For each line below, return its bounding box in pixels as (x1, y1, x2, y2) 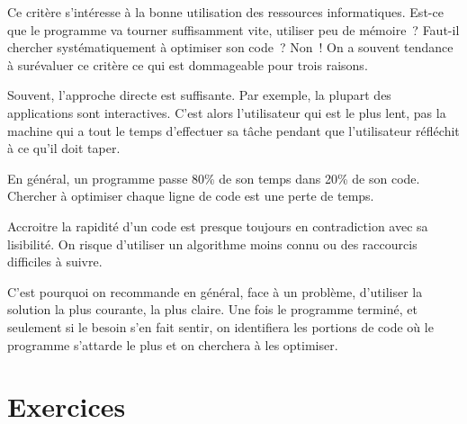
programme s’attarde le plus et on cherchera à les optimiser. (7, 335, 338, 354)
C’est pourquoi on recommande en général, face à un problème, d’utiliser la (7, 282, 423, 301)
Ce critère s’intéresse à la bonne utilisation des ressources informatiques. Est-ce (7, 3, 444, 21)
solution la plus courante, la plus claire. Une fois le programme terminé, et (7, 300, 418, 319)
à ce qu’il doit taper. (7, 139, 121, 158)
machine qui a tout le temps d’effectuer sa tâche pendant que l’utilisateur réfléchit (7, 121, 460, 140)
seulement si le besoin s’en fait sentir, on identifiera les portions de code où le (7, 317, 434, 336)
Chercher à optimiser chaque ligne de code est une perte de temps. (7, 186, 374, 205)
